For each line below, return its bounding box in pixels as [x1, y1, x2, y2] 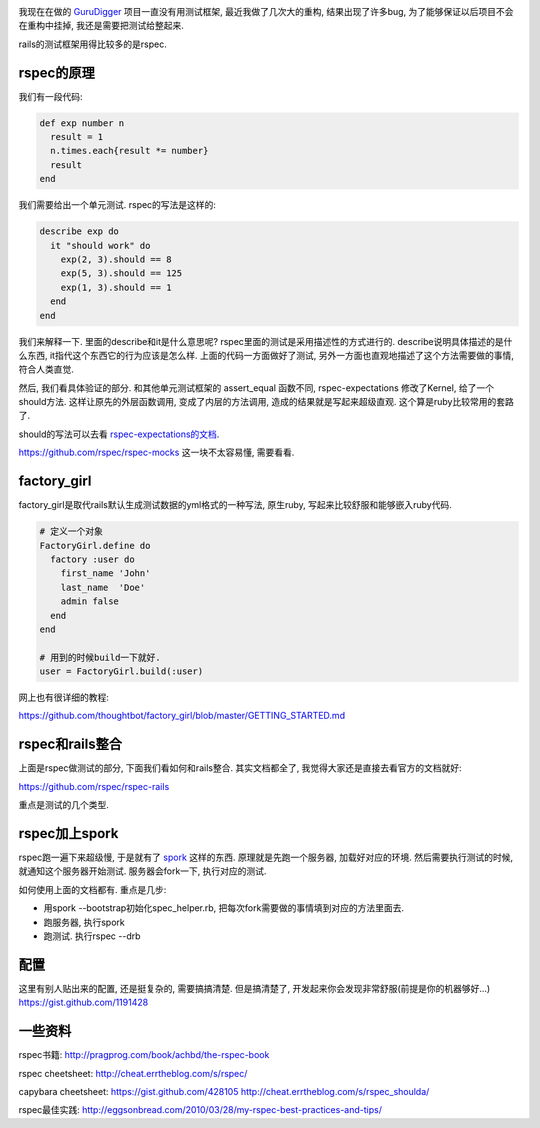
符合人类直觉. [18, 363, 75, 375]
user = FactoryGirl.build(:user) [39, 666, 204, 677]
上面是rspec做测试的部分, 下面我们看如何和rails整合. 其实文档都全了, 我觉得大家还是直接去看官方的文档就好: [18, 762, 462, 774]
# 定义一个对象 [39, 526, 104, 537]
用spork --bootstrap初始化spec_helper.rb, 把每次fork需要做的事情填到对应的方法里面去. [43, 902, 405, 914]
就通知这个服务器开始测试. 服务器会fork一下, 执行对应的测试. [18, 865, 267, 877]
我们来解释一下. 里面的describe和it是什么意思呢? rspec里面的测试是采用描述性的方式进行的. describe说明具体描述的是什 [18, 335, 513, 347]
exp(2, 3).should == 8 [60, 253, 172, 265]
